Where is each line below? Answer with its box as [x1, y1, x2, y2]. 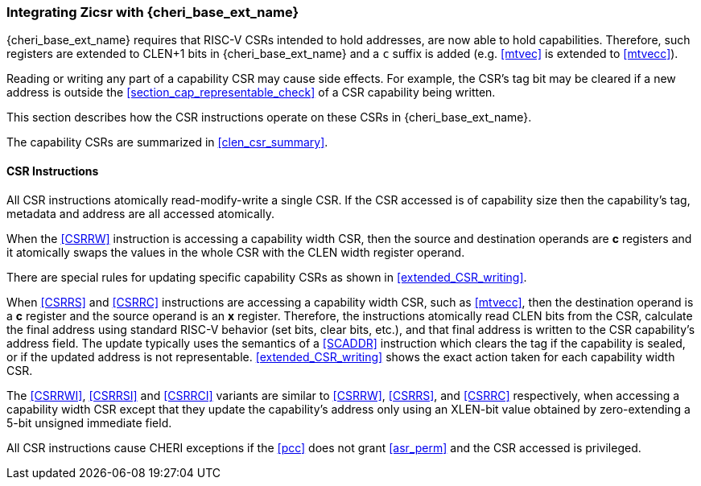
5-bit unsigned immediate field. [6, 415, 172, 430]
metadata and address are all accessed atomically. [6, 206, 274, 220]
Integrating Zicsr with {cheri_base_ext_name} [6, 4, 299, 20]
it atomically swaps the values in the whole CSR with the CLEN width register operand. [6, 245, 465, 259]
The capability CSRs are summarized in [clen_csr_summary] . [6, 135, 328, 150]
